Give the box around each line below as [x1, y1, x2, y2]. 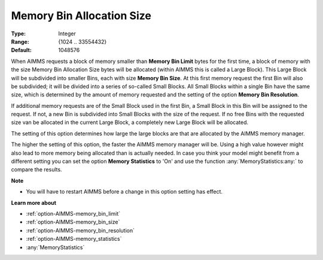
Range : [11, 38, 29, 45]
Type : [11, 30, 26, 37]
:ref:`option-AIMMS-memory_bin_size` [26, 219, 120, 226]
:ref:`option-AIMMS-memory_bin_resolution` [26, 226, 135, 234]
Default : [11, 47, 32, 54]
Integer [58, 30, 76, 37]
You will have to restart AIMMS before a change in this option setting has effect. [26, 188, 223, 195]
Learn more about [11, 199, 57, 206]
